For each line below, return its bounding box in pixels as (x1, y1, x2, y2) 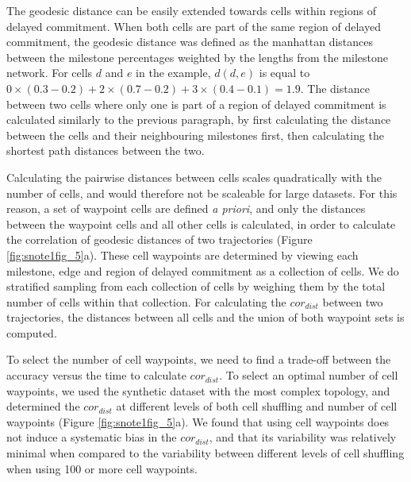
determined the (6, 398, 80, 415)
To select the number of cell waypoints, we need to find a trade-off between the (6, 351, 391, 368)
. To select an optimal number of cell (219, 367, 398, 384)
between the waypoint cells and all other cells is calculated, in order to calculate (6, 215, 396, 232)
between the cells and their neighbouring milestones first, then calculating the (6, 126, 385, 143)
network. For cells (6, 64, 93, 81)
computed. (6, 324, 57, 341)
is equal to (259, 64, 310, 81)
